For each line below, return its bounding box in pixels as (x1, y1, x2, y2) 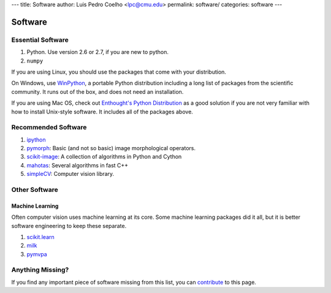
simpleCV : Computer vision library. (26, 170, 115, 178)
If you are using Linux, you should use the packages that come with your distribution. (11, 68, 227, 75)
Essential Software (11, 36, 69, 44)
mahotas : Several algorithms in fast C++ (26, 161, 129, 169)
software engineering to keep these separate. (11, 222, 127, 229)
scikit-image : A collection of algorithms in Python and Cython (26, 153, 182, 161)
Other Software (11, 185, 58, 194)
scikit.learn (26, 233, 55, 240)
